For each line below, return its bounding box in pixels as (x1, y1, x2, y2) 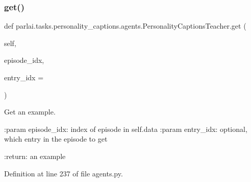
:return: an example (4, 150, 66, 161)
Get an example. (4, 106, 56, 117)
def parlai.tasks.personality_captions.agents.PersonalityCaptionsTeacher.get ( (4, 20, 246, 31)
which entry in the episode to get (4, 133, 108, 144)
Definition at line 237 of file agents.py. (4, 168, 123, 178)
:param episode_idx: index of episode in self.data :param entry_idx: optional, (4, 123, 247, 134)
